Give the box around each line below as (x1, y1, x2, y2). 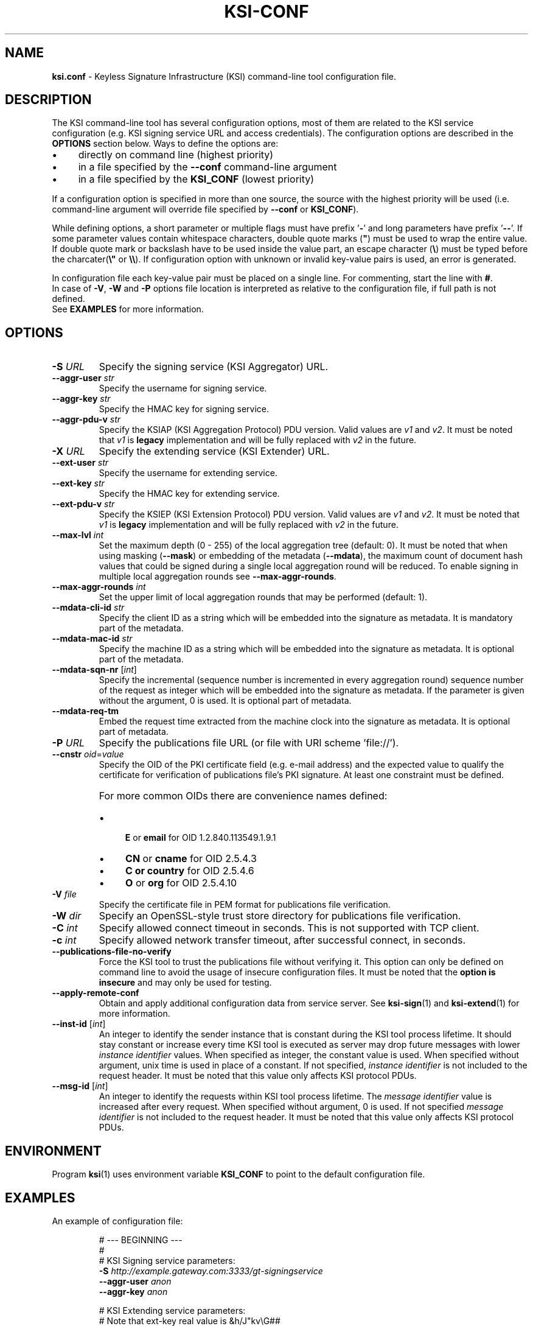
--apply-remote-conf (52, 987, 139, 998)
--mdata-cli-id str (52, 602, 125, 613)
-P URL (52, 737, 85, 749)
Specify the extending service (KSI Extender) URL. (99, 445, 330, 458)
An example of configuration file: (52, 1215, 183, 1226)
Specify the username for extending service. (99, 468, 277, 479)
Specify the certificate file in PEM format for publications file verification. (99, 899, 391, 910)
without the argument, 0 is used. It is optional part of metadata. (99, 695, 352, 706)
